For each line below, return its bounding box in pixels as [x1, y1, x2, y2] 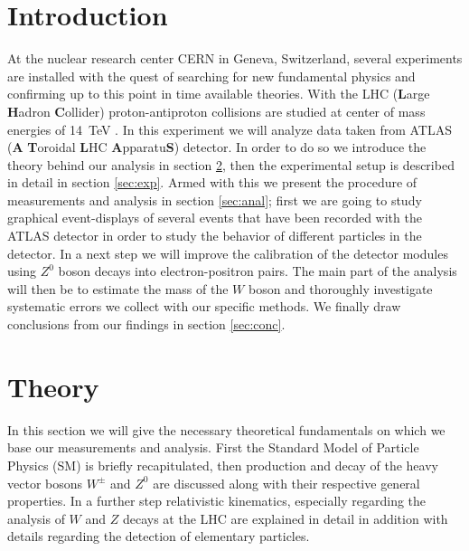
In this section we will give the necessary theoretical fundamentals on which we [7, 420, 446, 439]
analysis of [7, 508, 65, 527]
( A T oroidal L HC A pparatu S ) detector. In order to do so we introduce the [7, 138, 427, 157]
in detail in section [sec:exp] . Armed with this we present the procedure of [7, 173, 417, 192]
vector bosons [7, 473, 83, 492]
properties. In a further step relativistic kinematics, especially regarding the [7, 491, 427, 510]
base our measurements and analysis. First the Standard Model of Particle [7, 438, 419, 457]
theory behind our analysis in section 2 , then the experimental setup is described [7, 155, 455, 174]
